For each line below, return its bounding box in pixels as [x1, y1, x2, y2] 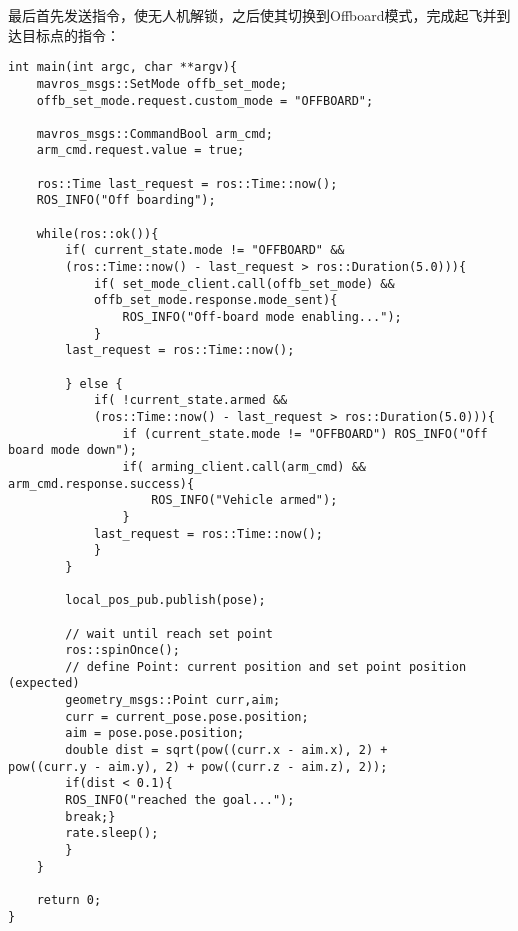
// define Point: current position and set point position [65, 659, 467, 674]
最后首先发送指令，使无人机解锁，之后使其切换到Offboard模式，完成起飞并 [8, 5, 497, 25]
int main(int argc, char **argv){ [8, 60, 238, 75]
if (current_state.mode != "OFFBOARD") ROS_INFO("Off [122, 426, 488, 441]
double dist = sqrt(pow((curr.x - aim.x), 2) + [65, 743, 388, 758]
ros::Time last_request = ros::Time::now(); [36, 176, 338, 191]
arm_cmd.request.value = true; [36, 143, 245, 158]
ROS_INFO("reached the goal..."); [65, 793, 295, 808]
